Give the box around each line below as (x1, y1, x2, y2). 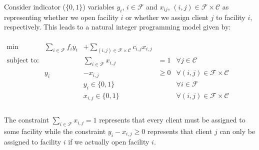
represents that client (147, 125, 212, 136)
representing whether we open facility (4, 11, 118, 22)
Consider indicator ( (4, 1, 66, 11)
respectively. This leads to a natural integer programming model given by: (4, 21, 231, 32)
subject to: (6, 57, 39, 64)
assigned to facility (4, 136, 61, 146)
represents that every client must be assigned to (99, 114, 245, 125)
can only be (219, 125, 255, 136)
